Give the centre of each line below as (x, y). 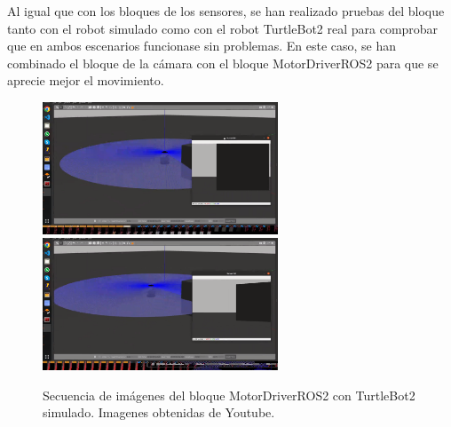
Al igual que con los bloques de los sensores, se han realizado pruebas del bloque (226, 11)
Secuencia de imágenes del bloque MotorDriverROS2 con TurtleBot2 (229, 395)
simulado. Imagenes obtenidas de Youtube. (159, 412)
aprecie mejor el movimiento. (86, 80)
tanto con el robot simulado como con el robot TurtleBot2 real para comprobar (223, 28)
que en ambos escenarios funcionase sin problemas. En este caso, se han (202, 46)
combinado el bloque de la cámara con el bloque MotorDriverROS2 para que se (223, 63)
